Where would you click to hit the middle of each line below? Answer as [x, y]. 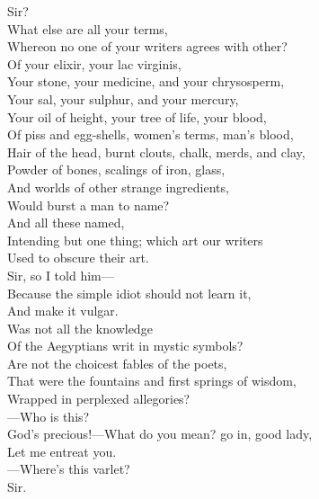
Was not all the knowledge [80, 328]
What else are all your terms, [88, 28]
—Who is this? [49, 416]
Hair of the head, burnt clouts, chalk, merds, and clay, [156, 151]
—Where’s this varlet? [69, 469]
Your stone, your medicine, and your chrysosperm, [146, 81]
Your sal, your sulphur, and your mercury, [123, 98]
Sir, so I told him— [61, 275]
